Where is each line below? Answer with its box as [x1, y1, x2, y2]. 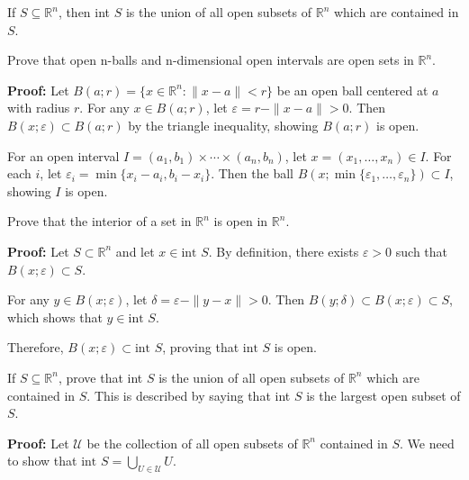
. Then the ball [211, 164, 293, 183]
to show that [7, 451, 77, 470]
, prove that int [58, 367, 143, 386]
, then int [58, 3, 111, 21]
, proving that [162, 338, 239, 357]
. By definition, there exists [208, 241, 359, 260]
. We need [400, 433, 455, 452]
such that [395, 241, 448, 260]
